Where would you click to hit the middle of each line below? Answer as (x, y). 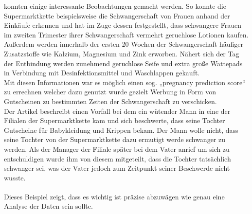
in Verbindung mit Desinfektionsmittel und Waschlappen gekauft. (102, 73)
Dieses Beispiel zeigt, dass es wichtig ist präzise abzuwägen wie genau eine (114, 196)
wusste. (15, 177)
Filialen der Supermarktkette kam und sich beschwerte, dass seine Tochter (115, 120)
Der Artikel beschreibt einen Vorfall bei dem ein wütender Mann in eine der (117, 111)
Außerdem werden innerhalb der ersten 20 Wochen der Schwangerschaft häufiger (124, 44)
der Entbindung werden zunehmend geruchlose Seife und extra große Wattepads (123, 63)
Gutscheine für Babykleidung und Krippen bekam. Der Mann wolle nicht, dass (121, 130)
